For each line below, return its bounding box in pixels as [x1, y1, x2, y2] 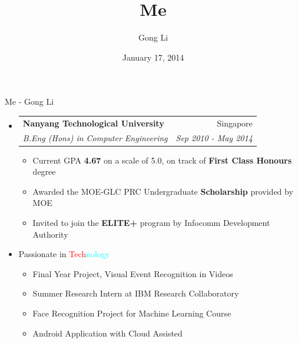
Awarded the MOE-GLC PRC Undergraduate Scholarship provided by [32, 185, 293, 197]
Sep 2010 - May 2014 [176, 131, 253, 144]
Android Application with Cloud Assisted [32, 327, 183, 339]
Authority [32, 228, 68, 240]
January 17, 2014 [122, 51, 184, 63]
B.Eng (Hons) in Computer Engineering [22, 131, 168, 144]
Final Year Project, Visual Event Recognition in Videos [32, 267, 233, 279]
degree [32, 165, 56, 178]
